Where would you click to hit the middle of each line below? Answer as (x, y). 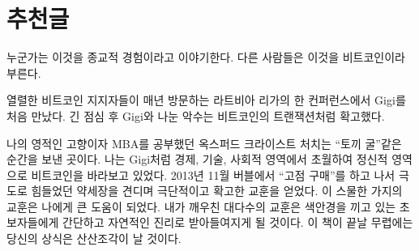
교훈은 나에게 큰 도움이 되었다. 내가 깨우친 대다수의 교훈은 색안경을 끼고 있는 (201, 206)
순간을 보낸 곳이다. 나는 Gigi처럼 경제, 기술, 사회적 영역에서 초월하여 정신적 (197, 159)
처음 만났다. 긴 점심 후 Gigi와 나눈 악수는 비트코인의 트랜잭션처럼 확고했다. (196, 115)
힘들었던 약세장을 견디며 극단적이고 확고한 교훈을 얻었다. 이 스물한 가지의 (217, 191)
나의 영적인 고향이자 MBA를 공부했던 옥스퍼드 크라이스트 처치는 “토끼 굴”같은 (204, 143)
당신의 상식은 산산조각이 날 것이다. (94, 238)
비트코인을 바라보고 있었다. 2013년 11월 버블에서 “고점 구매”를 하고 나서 (213, 174)
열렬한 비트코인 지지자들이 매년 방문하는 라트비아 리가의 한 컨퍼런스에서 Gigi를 (206, 100)
